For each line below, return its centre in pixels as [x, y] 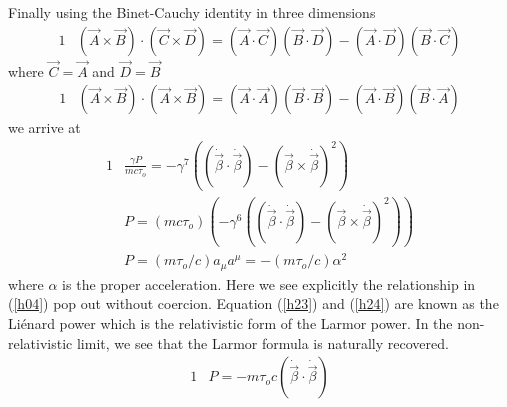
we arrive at [44, 127]
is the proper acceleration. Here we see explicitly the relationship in [269, 283]
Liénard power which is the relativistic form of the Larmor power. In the [230, 323]
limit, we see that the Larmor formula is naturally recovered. [262, 342]
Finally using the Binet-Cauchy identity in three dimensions [192, 12]
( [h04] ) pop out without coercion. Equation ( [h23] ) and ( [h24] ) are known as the [253, 303]
